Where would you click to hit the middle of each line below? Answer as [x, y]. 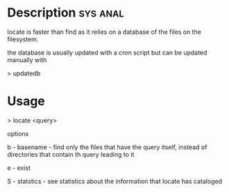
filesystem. [23, 39]
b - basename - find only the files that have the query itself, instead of [107, 147]
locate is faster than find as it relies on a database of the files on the [104, 32]
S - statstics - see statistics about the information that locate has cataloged [115, 181]
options [18, 133]
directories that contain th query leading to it [71, 154]
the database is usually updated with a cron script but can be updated [107, 52]
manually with [27, 59]
